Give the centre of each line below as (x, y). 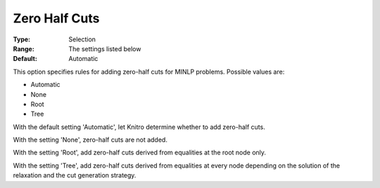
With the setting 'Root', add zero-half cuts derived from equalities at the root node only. (140, 153)
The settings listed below (105, 48)
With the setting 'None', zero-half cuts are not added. (90, 140)
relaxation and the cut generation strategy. (75, 175)
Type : (22, 39)
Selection (82, 39)
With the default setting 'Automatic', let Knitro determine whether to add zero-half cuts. (139, 127)
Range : (24, 48)
